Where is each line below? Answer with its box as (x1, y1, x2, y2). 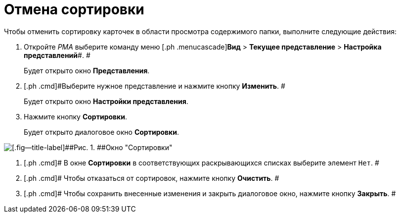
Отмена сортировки (4, 1, 144, 18)
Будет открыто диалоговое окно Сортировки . (24, 127, 179, 136)
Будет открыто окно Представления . (24, 66, 150, 75)
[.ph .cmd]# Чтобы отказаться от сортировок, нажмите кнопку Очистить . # (24, 173, 279, 182)
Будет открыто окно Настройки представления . (24, 97, 188, 106)
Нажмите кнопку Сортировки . (24, 112, 128, 121)
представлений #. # (24, 51, 90, 59)
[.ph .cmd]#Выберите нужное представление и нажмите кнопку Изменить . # (24, 81, 285, 90)
